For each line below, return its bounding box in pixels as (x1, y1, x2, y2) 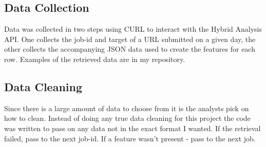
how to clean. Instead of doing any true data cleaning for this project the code (4, 113, 251, 123)
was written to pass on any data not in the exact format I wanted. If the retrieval (4, 122, 261, 133)
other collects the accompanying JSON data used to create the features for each (4, 44, 255, 54)
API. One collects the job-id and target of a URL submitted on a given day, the (4, 33, 256, 44)
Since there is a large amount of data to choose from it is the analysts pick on (4, 102, 249, 113)
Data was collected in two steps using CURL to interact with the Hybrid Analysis (4, 24, 262, 34)
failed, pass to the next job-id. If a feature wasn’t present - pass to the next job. (4, 133, 256, 143)
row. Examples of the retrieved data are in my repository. (4, 53, 185, 64)
